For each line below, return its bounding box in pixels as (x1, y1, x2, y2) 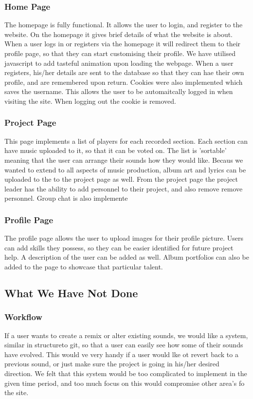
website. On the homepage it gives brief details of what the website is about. (4, 29, 233, 39)
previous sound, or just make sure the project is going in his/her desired (4, 359, 219, 369)
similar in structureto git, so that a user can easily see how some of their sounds (4, 340, 243, 350)
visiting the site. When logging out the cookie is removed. (4, 95, 176, 106)
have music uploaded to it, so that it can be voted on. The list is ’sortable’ (4, 145, 227, 155)
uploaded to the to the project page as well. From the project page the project (4, 174, 238, 184)
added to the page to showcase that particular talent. (4, 261, 163, 271)
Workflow (4, 311, 42, 323)
